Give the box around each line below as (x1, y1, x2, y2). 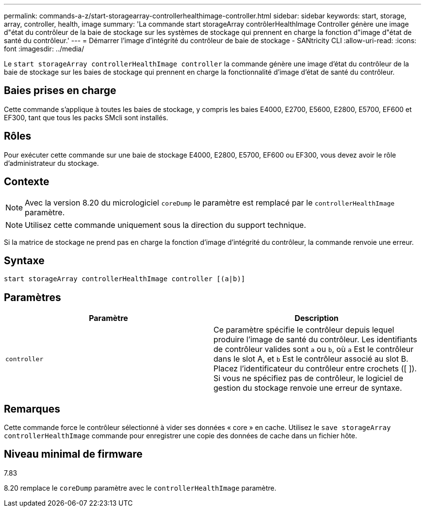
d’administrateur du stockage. (4, 159, 99, 167)
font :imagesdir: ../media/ (4, 45, 84, 53)
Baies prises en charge (4, 84, 116, 97)
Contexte (4, 176, 49, 188)
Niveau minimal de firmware (4, 448, 143, 461)
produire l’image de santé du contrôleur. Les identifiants (213, 335, 417, 345)
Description (294, 313, 339, 323)
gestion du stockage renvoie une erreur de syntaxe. (213, 383, 402, 393)
